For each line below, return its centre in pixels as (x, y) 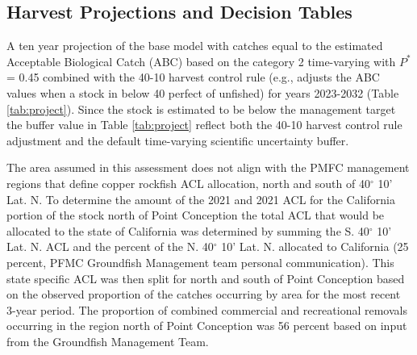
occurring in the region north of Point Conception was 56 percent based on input (207, 326)
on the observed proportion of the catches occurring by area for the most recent (204, 294)
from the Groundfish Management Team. (108, 341)
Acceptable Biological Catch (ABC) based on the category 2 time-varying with (201, 61)
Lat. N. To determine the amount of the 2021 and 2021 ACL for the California (201, 199)
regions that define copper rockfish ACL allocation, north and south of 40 (188, 183)
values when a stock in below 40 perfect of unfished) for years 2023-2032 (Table (203, 92)
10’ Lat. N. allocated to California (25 (315, 246)
